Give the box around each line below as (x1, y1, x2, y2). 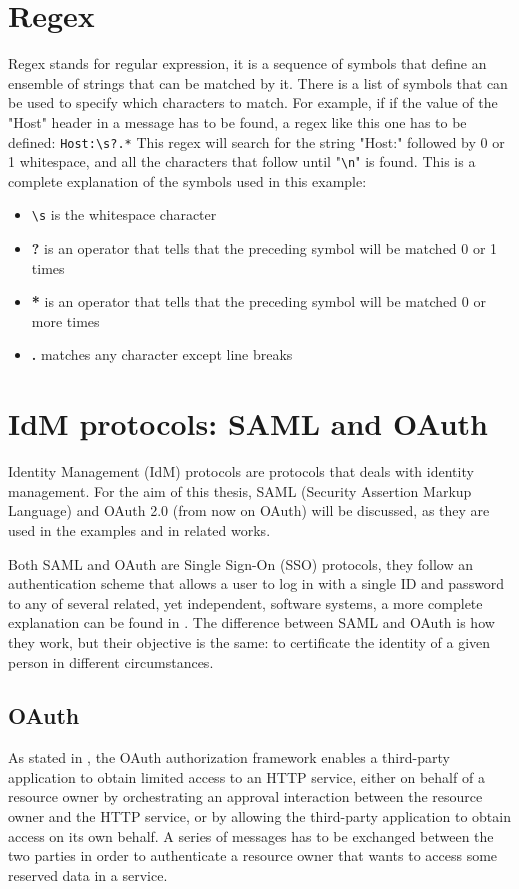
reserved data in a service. (8, 864, 168, 885)
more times (31, 310, 100, 331)
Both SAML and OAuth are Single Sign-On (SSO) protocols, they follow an (8, 553, 473, 574)
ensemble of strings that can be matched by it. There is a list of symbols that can (8, 72, 508, 93)
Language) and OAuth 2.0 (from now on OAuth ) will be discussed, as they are (8, 500, 490, 521)
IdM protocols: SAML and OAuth (8, 403, 488, 444)
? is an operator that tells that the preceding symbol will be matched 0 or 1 (31, 238, 498, 259)
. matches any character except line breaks (31, 344, 293, 365)
